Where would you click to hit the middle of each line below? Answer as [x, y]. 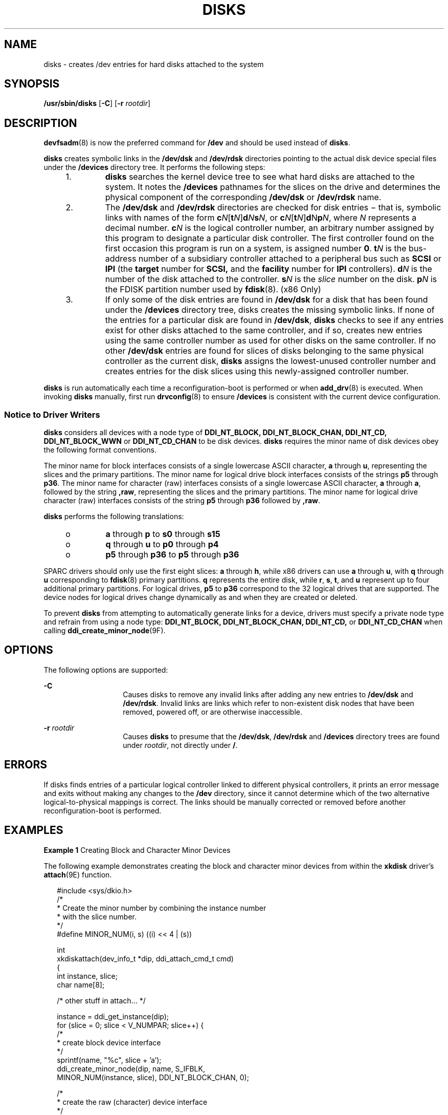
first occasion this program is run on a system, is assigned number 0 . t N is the [256, 249]
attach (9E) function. [78, 874]
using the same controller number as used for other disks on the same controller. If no [271, 341]
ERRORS [26, 765]
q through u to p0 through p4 [162, 544]
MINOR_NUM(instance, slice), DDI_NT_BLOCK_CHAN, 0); [153, 1077]
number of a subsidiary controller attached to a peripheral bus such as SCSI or [290, 259]
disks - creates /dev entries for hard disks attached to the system [154, 64]
